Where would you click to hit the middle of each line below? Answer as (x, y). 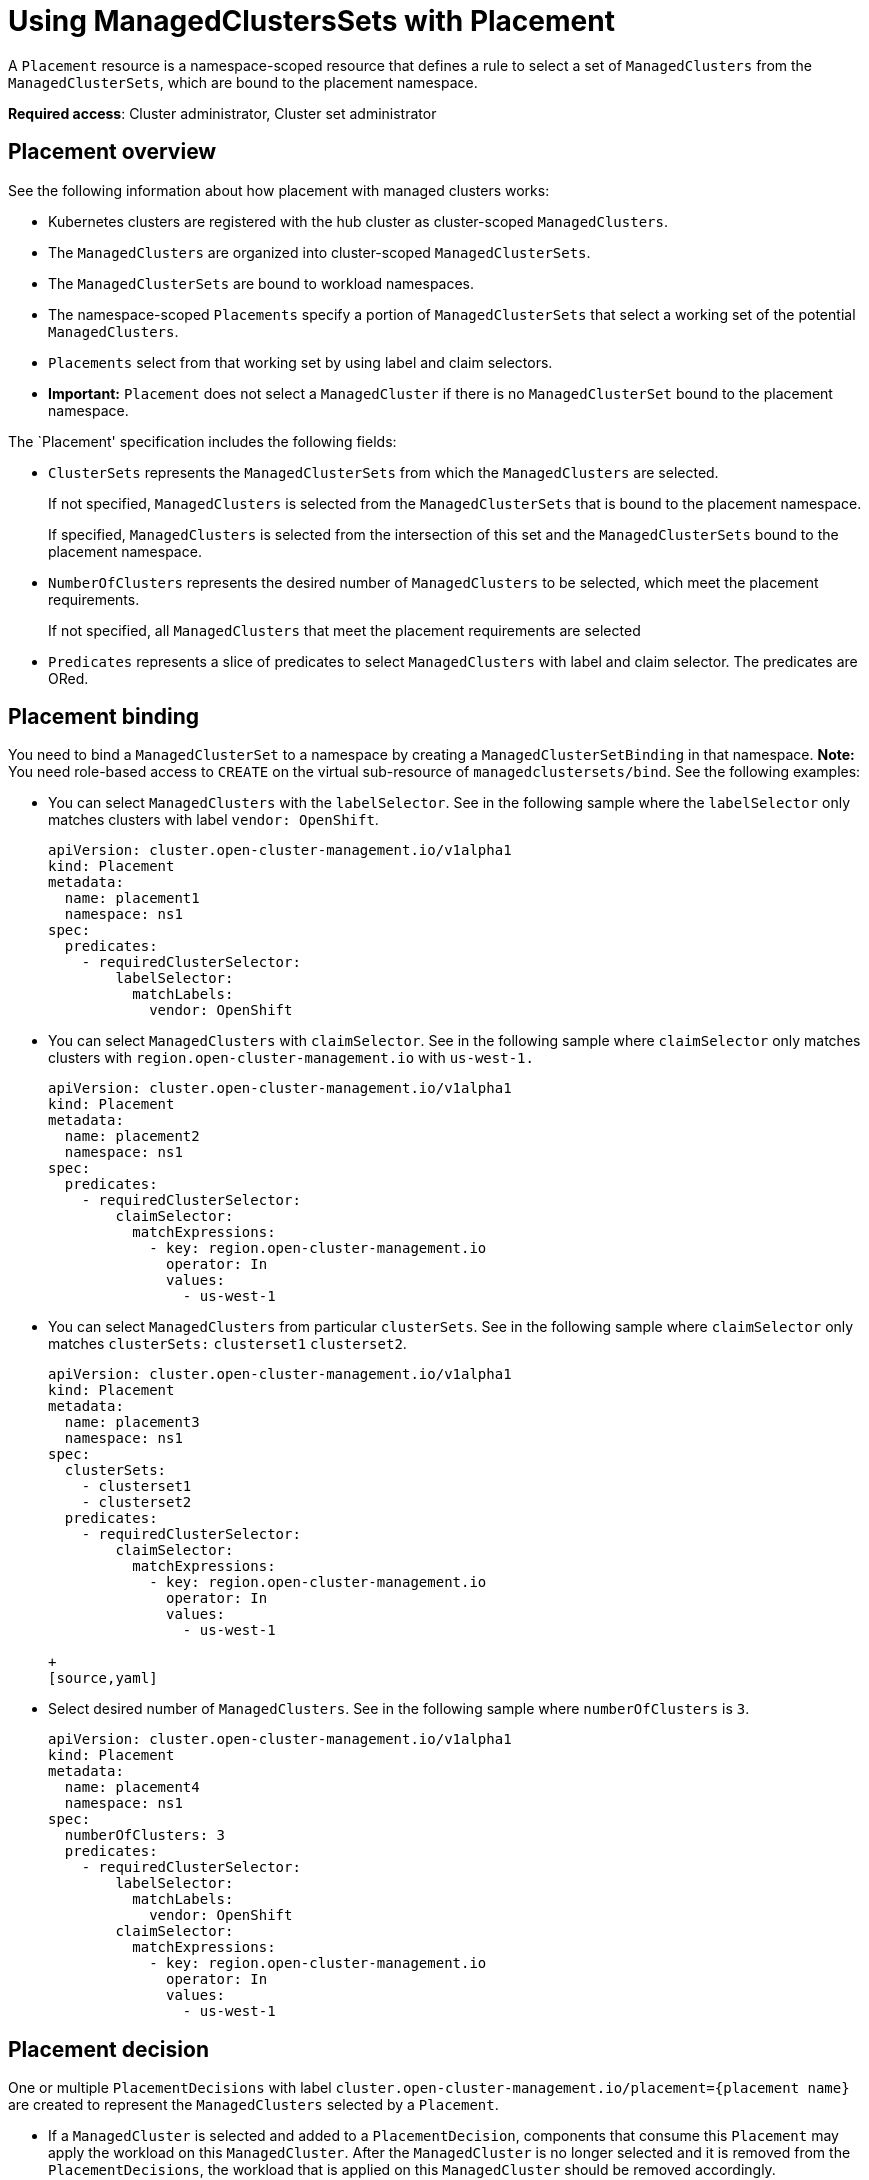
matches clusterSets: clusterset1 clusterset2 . (227, 1344)
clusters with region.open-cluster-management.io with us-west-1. (291, 1058)
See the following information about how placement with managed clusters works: (279, 190)
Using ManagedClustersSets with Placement (311, 21)
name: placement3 (132, 1422)
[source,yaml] (103, 1678)
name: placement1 (132, 898)
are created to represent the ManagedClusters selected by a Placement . (253, 2105)
